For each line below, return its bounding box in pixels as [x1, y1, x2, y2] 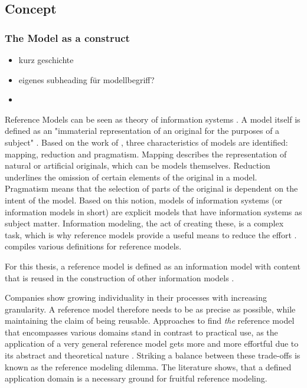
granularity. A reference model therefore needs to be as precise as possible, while [5, 302, 296, 315]
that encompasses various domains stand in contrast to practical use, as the [5, 325, 278, 338]
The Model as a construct [5, 30, 130, 45]
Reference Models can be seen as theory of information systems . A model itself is [5, 113, 301, 125]
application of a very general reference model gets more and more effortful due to [5, 337, 299, 350]
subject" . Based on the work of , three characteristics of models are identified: [5, 136, 288, 148]
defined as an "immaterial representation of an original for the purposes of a [5, 124, 280, 137]
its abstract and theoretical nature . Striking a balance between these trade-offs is [5, 349, 301, 361]
